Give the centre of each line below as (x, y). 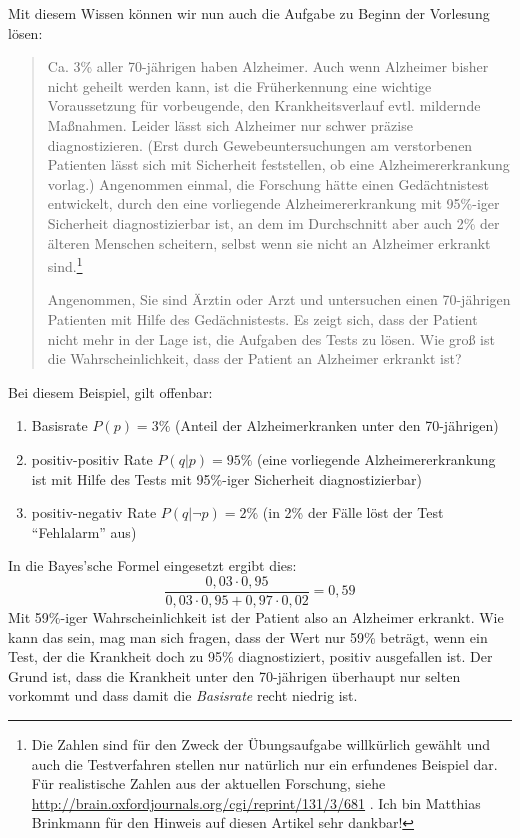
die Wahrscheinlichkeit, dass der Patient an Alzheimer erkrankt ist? (254, 358)
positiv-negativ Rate (94, 512)
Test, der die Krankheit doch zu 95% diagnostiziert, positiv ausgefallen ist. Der (250, 656)
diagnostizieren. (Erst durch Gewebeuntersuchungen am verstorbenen (260, 144)
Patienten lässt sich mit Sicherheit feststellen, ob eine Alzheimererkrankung (278, 164)
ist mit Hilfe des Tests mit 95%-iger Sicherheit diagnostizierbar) (226, 478)
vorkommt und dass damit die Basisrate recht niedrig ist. (183, 695)
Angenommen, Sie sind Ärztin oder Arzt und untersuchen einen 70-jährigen (279, 299)
